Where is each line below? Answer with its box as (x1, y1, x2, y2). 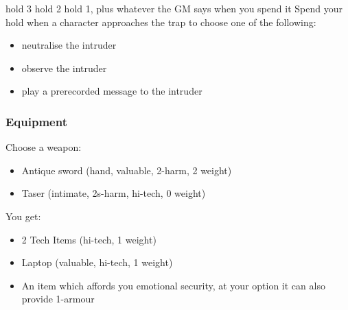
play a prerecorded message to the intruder (21, 84, 202, 98)
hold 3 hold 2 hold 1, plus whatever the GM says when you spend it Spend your (5, 1, 343, 15)
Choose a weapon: (5, 140, 82, 154)
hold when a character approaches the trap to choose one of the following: (5, 14, 316, 29)
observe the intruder (21, 60, 107, 75)
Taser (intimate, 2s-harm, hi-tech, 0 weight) (21, 186, 206, 200)
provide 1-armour (21, 291, 95, 306)
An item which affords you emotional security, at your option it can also (21, 278, 325, 292)
